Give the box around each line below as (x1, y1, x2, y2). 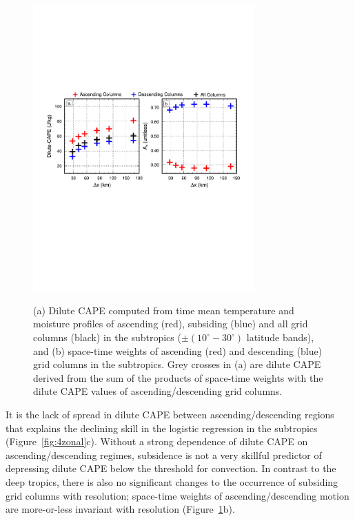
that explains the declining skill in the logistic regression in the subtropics (6, 420, 318, 435)
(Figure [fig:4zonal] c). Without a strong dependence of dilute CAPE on (6, 434, 308, 449)
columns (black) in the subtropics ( (33, 330, 181, 345)
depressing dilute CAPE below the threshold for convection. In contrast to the (6, 461, 336, 476)
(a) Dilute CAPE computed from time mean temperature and (33, 303, 294, 317)
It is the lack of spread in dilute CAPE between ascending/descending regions (6, 407, 334, 421)
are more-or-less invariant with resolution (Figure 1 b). (6, 502, 235, 516)
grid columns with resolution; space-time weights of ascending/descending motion (6, 488, 349, 502)
